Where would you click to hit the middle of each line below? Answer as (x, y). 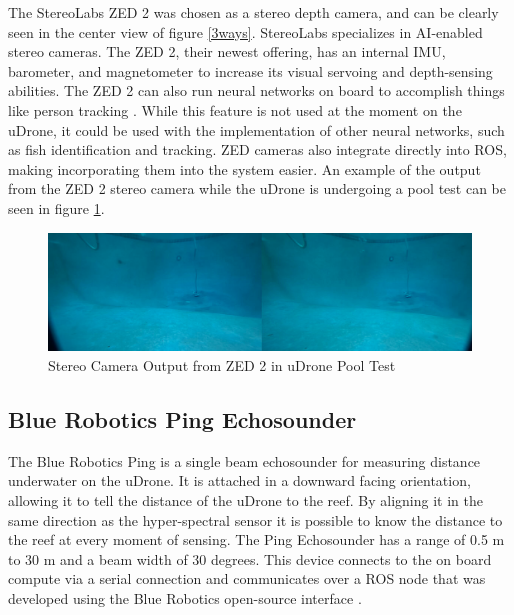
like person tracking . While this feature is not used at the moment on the (235, 109)
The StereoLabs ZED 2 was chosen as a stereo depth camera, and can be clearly (253, 12)
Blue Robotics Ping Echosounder (182, 419)
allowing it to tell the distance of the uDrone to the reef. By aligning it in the (245, 500)
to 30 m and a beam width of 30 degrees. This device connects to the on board (250, 558)
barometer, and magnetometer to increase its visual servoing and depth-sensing (250, 70)
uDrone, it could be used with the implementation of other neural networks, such (256, 129)
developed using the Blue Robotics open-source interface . (185, 598)
